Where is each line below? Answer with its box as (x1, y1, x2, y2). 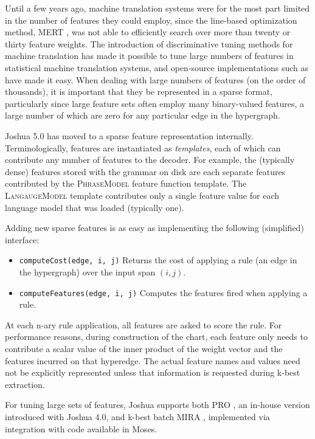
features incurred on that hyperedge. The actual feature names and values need (5, 354, 300, 367)
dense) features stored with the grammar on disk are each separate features (5, 165, 286, 178)
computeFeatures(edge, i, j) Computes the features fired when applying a (19, 286, 308, 299)
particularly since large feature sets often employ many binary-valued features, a (5, 97, 305, 109)
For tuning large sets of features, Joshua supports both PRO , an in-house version (5, 398, 310, 411)
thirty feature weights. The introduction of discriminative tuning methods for (5, 37, 293, 50)
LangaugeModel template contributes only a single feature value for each (5, 188, 280, 201)
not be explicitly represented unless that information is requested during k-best (5, 366, 300, 379)
